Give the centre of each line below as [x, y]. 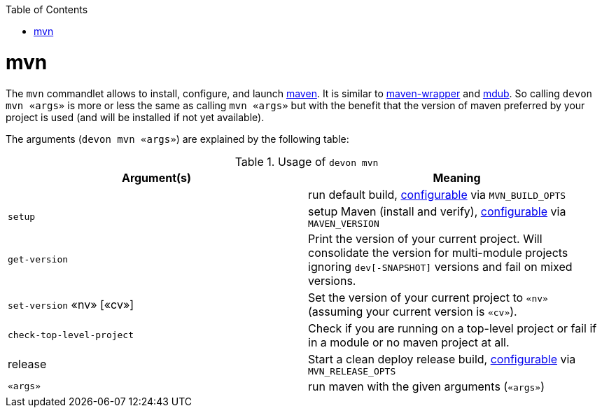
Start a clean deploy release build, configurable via [442, 359]
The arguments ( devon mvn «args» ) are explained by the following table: [177, 139]
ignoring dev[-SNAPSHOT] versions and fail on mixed [440, 266]
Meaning [457, 177]
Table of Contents [47, 9]
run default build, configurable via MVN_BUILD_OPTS [437, 194]
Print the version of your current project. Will [425, 238]
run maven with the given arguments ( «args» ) [426, 386]
